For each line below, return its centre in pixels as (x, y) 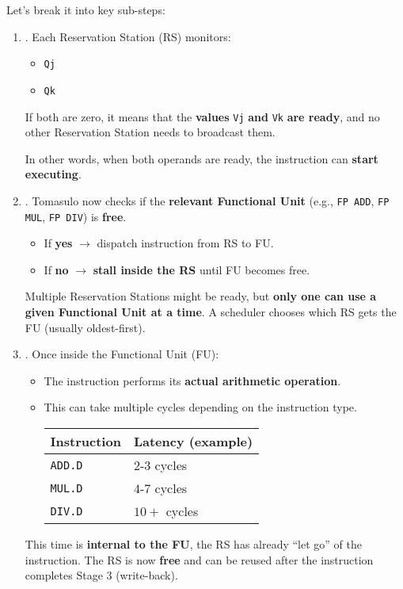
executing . (53, 174)
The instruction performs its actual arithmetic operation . (192, 380)
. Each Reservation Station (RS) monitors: (128, 36)
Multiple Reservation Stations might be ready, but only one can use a (201, 296)
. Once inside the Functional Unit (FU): (122, 354)
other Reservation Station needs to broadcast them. (150, 132)
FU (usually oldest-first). (85, 327)
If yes (58, 243)
